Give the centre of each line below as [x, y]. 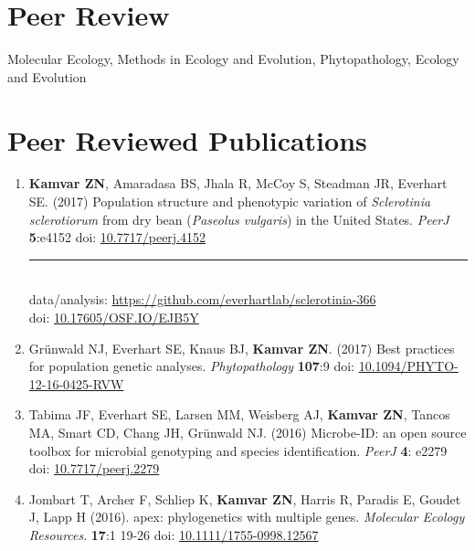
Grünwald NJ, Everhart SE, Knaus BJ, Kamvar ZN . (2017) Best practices [242, 348]
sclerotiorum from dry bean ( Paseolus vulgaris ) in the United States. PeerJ [239, 219]
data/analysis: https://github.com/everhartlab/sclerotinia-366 [202, 299]
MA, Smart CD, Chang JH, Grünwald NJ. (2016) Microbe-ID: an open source [248, 432]
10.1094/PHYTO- [408, 366]
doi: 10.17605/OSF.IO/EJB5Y [114, 317]
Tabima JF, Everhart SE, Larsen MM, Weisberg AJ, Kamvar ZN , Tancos [239, 414]
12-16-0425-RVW [76, 383]
